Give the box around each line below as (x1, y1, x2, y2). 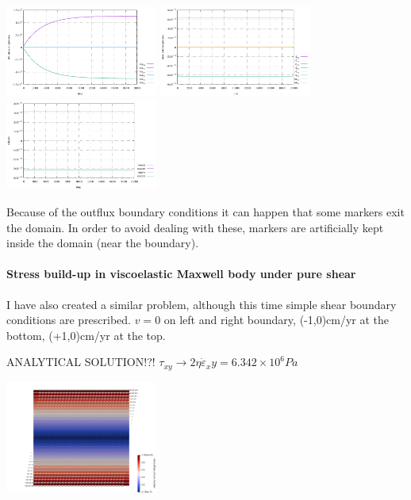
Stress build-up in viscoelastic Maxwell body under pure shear (6, 265, 356, 282)
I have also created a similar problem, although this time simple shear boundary (6, 296, 397, 312)
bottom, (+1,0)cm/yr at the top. (6, 326, 166, 343)
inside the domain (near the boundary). (6, 235, 199, 251)
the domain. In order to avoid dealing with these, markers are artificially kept (6, 219, 384, 235)
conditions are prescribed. (6, 311, 132, 328)
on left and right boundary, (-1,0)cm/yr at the (163, 311, 390, 328)
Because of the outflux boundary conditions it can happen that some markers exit (6, 203, 405, 219)
